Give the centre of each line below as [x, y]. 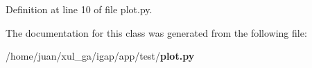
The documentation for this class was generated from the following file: [156, 32]
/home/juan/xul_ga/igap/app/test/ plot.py [100, 56]
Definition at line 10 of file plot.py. [79, 9]
